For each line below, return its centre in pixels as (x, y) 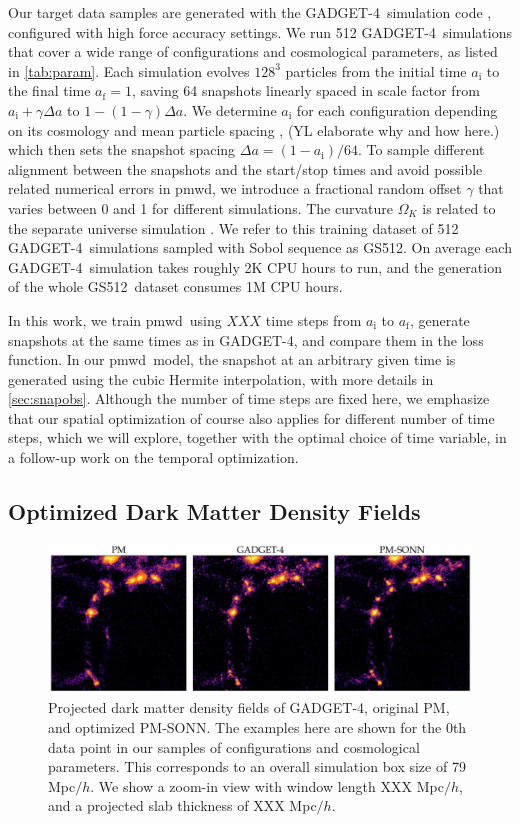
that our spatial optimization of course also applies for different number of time (251, 417)
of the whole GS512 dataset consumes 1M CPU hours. (175, 286)
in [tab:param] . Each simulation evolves (129, 70)
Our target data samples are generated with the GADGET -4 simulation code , (250, 12)
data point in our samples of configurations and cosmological (234, 746)
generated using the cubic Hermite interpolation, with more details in (221, 378)
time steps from (313, 319)
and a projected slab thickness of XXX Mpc (182, 805)
